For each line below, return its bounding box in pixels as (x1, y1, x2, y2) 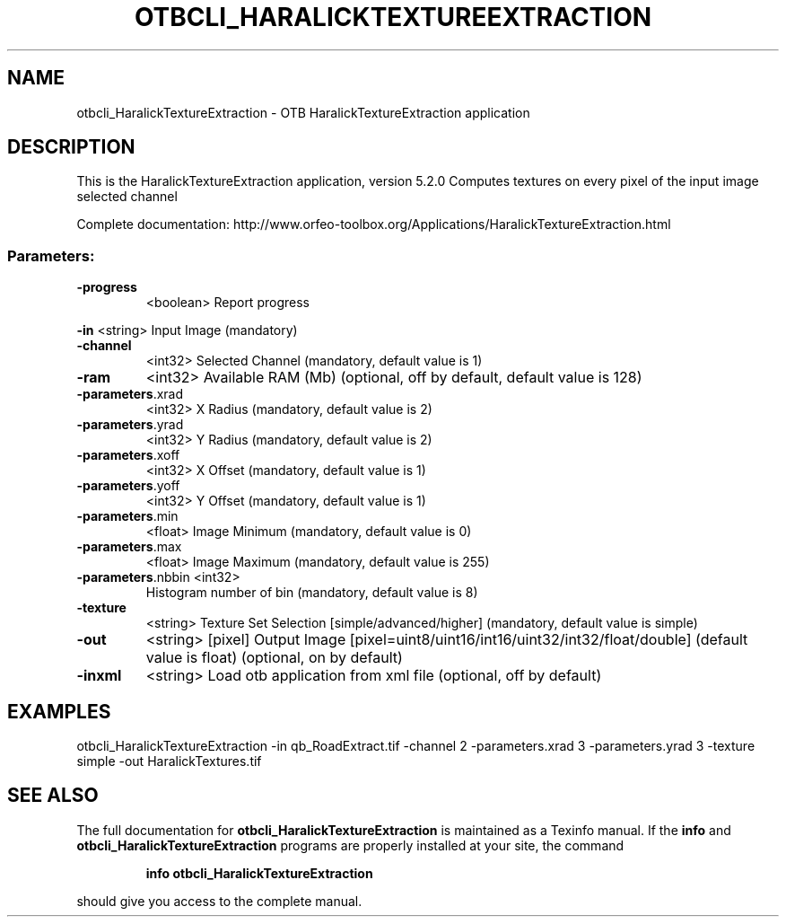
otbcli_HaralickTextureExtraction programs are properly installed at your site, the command (76, 837, 624, 853)
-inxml (76, 666, 122, 685)
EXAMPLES (7, 700, 111, 723)
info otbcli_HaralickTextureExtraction (145, 865, 373, 881)
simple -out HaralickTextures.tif (76, 753, 262, 770)
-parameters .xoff (76, 447, 180, 463)
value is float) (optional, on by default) (145, 648, 403, 667)
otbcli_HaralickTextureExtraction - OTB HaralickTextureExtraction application (76, 104, 530, 120)
